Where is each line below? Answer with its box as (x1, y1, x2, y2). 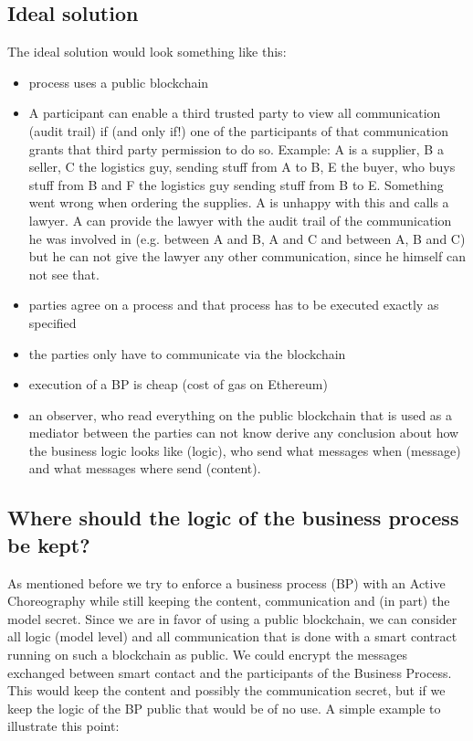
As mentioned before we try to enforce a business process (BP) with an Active (7, 573, 446, 592)
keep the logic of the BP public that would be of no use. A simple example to (7, 698, 441, 717)
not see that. (28, 264, 100, 283)
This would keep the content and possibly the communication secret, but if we (7, 681, 446, 700)
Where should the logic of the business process (7, 503, 459, 532)
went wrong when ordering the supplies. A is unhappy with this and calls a (28, 193, 449, 212)
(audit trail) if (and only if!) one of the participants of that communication (28, 121, 448, 140)
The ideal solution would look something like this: (7, 42, 287, 61)
